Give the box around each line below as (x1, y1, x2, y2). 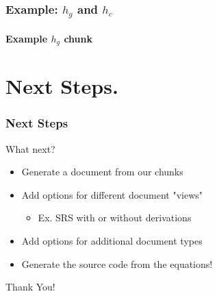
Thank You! (5, 280, 55, 294)
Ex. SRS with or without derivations (38, 210, 192, 225)
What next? (5, 141, 55, 156)
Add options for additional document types (21, 233, 203, 247)
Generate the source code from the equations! (21, 256, 213, 271)
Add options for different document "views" (21, 187, 203, 201)
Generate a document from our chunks (21, 164, 183, 179)
